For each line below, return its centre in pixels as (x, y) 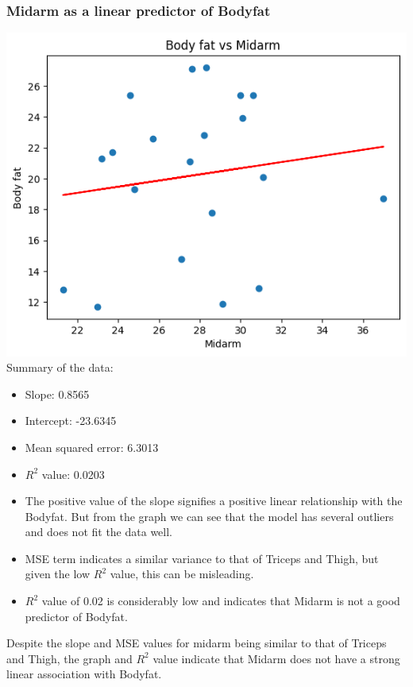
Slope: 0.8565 (57, 394)
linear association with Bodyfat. (84, 674)
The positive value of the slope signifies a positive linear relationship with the (214, 501)
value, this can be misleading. (182, 574)
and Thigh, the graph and (69, 658)
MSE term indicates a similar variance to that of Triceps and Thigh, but (202, 558)
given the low (58, 574)
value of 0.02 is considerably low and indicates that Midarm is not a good (221, 601)
